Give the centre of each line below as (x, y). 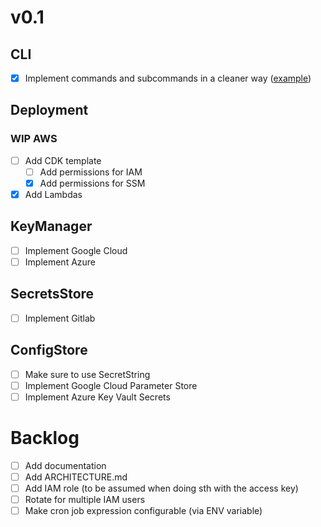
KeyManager (51, 226)
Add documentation (65, 465)
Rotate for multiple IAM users (85, 499)
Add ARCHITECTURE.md (76, 477)
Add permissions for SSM (92, 183)
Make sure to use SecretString (87, 374)
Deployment (49, 110)
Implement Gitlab (60, 318)
